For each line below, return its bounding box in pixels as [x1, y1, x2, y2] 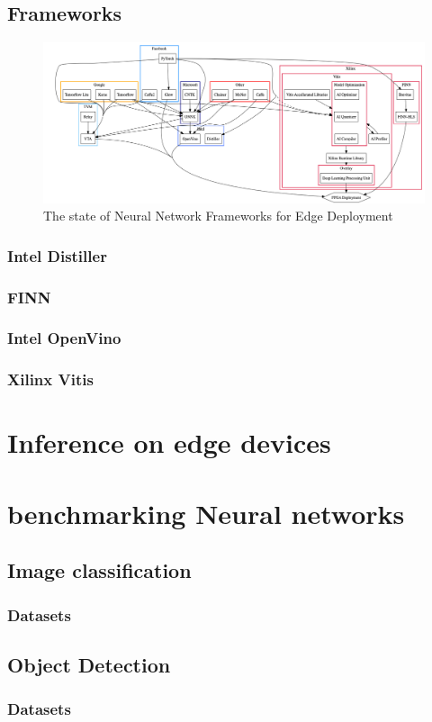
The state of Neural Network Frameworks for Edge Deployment [43, 206, 393, 225]
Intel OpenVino [7, 327, 121, 349]
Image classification [7, 556, 192, 584]
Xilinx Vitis [7, 368, 94, 391]
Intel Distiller [7, 244, 107, 266]
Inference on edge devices [7, 424, 331, 461]
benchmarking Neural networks [7, 494, 405, 531]
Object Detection [7, 650, 171, 678]
